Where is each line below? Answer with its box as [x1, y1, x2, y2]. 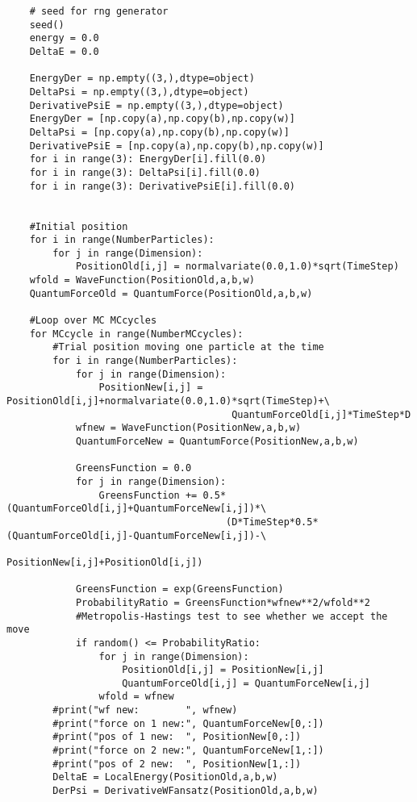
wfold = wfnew [98, 691, 174, 703]
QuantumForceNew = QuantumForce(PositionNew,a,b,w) [75, 436, 359, 447]
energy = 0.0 [29, 32, 99, 44]
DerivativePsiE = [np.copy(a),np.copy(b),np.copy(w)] [29, 140, 324, 152]
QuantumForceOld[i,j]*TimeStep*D [231, 408, 411, 420]
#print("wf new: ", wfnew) [52, 704, 238, 716]
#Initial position [29, 220, 128, 232]
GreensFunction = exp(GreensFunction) [75, 583, 284, 595]
